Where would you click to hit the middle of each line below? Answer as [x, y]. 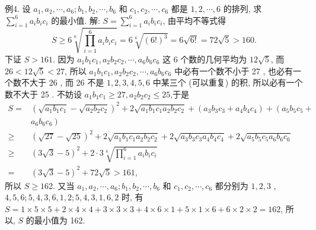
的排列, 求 [242, 8]
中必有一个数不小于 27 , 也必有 [234, 70]
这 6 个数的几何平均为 [205, 59]
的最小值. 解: [76, 20]
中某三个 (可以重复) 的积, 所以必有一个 [228, 82]
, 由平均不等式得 [194, 20]
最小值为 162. [60, 220]
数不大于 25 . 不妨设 [43, 94]
